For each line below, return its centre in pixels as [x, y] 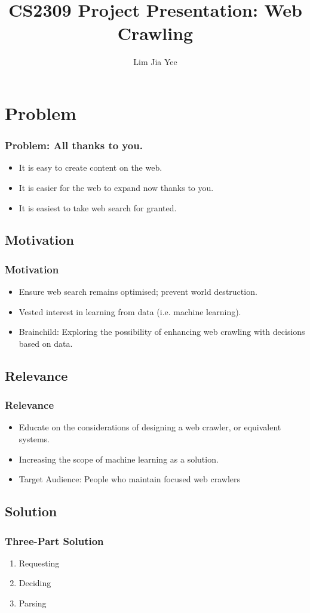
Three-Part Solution [54, 540]
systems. [34, 439]
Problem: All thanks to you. [74, 145]
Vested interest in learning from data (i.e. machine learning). [130, 311]
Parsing [33, 603]
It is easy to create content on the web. [90, 167]
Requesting [39, 563]
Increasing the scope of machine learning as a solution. [119, 459]
